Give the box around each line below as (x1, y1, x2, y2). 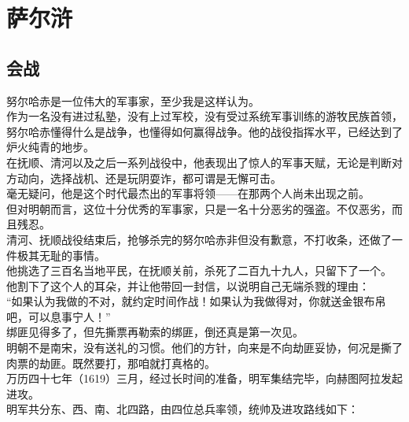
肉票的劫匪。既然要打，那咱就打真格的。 (6, 354, 216, 371)
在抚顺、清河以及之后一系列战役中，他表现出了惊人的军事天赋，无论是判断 (6, 154, 392, 170)
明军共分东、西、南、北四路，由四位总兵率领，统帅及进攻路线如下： (6, 401, 359, 417)
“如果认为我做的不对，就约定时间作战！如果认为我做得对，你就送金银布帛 (6, 293, 386, 309)
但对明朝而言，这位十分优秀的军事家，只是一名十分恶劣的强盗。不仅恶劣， (6, 200, 392, 217)
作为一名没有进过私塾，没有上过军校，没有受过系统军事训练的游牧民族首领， (6, 108, 403, 124)
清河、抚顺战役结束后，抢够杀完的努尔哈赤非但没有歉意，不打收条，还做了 (6, 231, 392, 247)
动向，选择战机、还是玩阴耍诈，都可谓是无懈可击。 (17, 169, 282, 186)
